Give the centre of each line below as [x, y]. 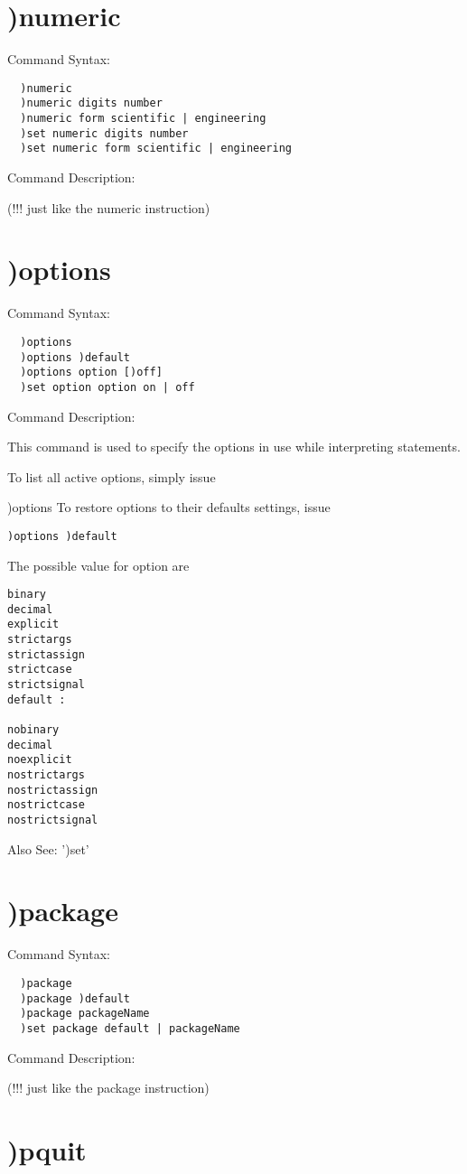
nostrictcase [46, 805]
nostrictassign [53, 790]
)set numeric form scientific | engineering [156, 149]
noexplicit [40, 760]
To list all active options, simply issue [112, 476]
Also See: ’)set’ [48, 848]
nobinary [33, 730]
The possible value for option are [98, 565]
